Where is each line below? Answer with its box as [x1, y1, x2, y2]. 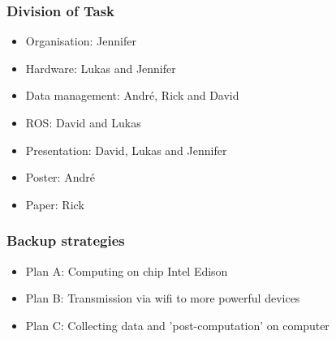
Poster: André [25, 169, 95, 186]
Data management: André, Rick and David [25, 87, 239, 104]
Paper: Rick [25, 195, 84, 212]
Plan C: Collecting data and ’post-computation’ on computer [25, 316, 330, 333]
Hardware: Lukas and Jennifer [25, 59, 176, 76]
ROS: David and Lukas [25, 114, 141, 131]
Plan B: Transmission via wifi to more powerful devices [25, 290, 300, 307]
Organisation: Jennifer [25, 32, 136, 49]
